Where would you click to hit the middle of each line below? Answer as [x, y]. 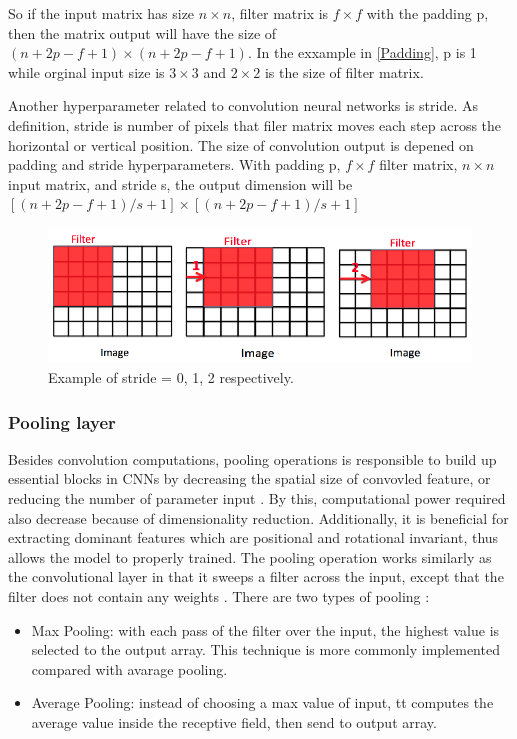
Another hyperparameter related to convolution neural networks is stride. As [243, 105]
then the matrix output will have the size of [142, 32]
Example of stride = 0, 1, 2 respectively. [171, 377]
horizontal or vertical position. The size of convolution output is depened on [241, 144]
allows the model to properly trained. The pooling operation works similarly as [250, 556]
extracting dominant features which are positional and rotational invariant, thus [253, 537]
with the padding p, [427, 13]
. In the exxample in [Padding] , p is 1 [362, 52]
